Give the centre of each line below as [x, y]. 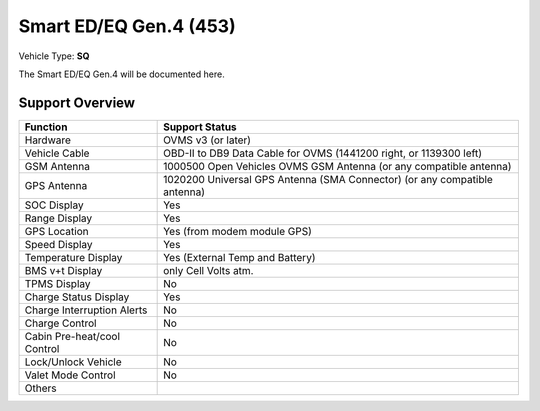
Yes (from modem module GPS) [237, 231]
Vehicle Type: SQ [54, 56]
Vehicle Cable [57, 153]
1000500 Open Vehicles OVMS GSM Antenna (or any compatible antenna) [337, 166]
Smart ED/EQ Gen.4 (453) [127, 26]
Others [40, 388]
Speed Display [59, 244]
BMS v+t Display [63, 270]
